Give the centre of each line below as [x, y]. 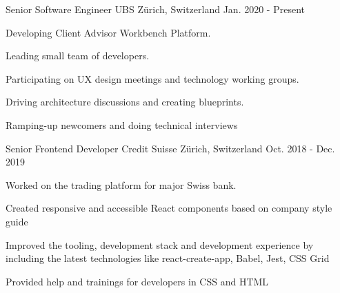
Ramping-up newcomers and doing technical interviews [122, 124]
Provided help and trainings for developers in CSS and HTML [137, 281]
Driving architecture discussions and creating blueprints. [125, 102]
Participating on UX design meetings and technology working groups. [152, 78]
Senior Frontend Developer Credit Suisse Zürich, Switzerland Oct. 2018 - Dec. [170, 148]
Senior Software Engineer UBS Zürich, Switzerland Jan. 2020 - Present [155, 9]
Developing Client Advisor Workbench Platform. [108, 32]
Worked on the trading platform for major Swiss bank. [121, 184]
